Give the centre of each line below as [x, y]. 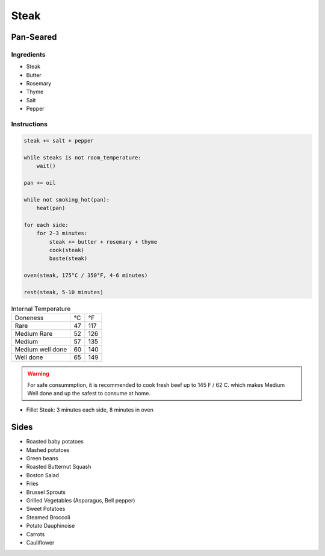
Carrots [36, 534]
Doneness [29, 318]
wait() [46, 166]
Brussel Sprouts [46, 492]
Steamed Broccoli [48, 517]
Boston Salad [43, 475]
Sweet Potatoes [46, 509]
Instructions [29, 125]
